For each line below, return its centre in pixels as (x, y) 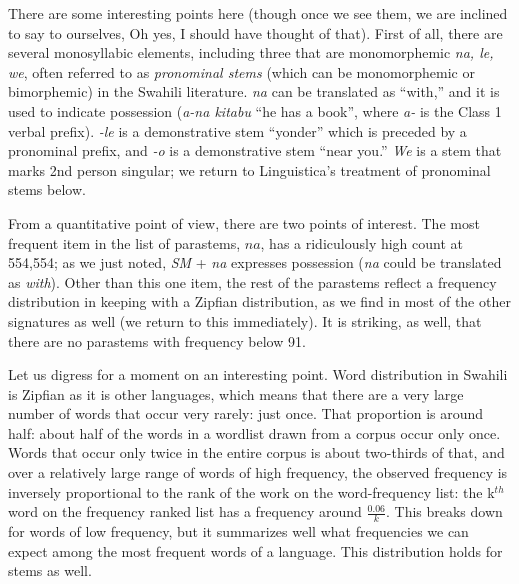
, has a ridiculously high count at (362, 242)
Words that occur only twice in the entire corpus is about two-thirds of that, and (256, 452)
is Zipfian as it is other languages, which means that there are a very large (236, 393)
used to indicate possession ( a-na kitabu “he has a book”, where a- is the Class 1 (255, 110)
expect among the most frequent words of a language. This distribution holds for (255, 550)
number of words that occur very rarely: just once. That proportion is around (246, 413)
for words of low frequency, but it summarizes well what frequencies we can (238, 531)
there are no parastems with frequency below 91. (157, 340)
